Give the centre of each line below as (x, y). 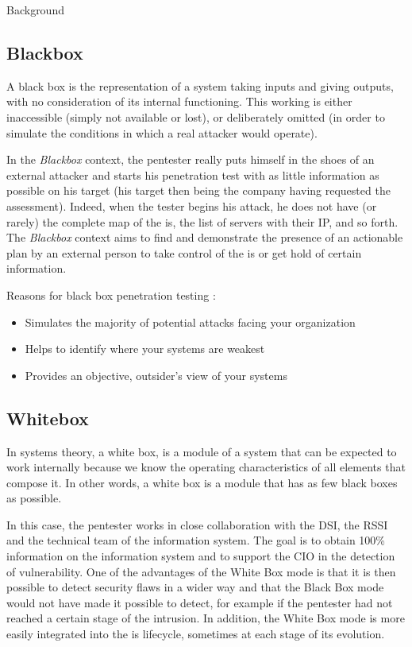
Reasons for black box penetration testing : (111, 294)
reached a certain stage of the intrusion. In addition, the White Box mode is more (206, 618)
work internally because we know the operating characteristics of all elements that (206, 467)
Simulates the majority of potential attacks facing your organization (190, 322)
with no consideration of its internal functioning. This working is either (179, 101)
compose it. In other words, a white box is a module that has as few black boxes (202, 482)
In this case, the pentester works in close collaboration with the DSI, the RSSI (197, 524)
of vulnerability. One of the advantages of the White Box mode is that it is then (201, 571)
